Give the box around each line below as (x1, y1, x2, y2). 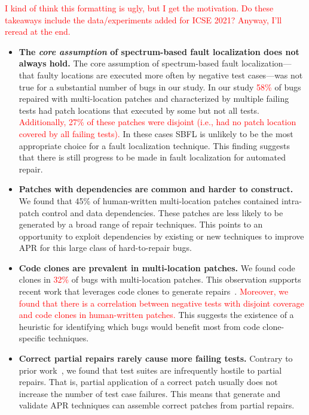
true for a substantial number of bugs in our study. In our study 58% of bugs (19, 80, 301, 93)
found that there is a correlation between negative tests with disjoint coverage (19, 296, 304, 309)
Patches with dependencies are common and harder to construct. (19, 183, 293, 195)
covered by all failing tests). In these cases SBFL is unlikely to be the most (19, 127, 293, 140)
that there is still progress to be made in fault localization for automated (19, 151, 286, 163)
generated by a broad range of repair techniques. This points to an (19, 218, 263, 231)
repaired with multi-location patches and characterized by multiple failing (19, 92, 289, 105)
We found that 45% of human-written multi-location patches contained (19, 194, 279, 207)
